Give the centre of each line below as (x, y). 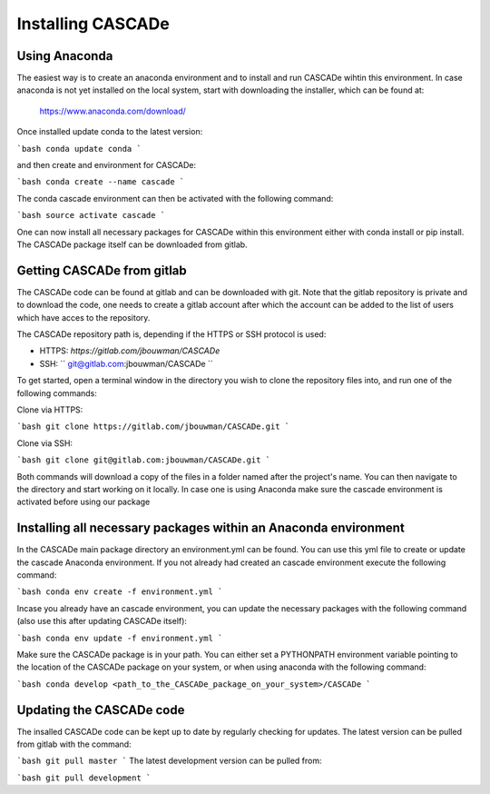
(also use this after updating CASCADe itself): (102, 621)
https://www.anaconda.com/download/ (113, 111)
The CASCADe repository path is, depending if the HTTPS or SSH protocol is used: (171, 334)
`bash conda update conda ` (79, 149)
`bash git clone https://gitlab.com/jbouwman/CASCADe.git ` (153, 427)
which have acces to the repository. (83, 317)
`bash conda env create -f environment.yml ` (120, 592)
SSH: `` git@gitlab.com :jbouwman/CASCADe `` (126, 363)
